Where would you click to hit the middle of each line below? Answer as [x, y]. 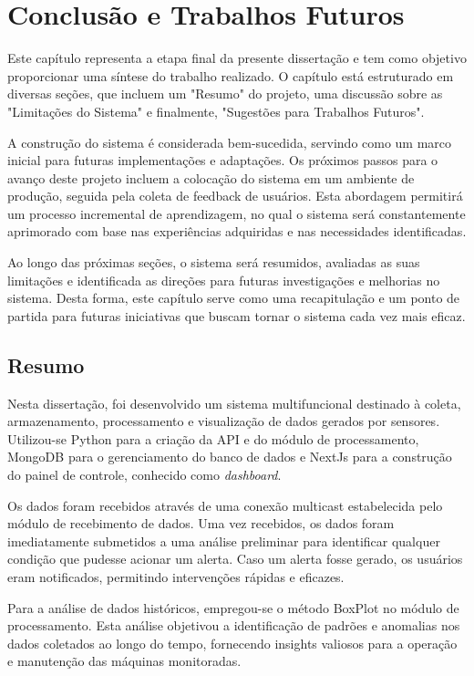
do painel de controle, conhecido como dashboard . [144, 475]
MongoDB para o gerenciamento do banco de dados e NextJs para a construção [230, 457]
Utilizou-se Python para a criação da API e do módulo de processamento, [213, 438]
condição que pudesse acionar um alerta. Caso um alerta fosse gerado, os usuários [235, 559]
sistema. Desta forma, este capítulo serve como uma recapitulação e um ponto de [234, 298]
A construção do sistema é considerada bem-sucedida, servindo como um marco [230, 142]
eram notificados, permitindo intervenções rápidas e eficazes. [176, 576]
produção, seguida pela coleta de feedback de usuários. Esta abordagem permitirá [235, 196]
